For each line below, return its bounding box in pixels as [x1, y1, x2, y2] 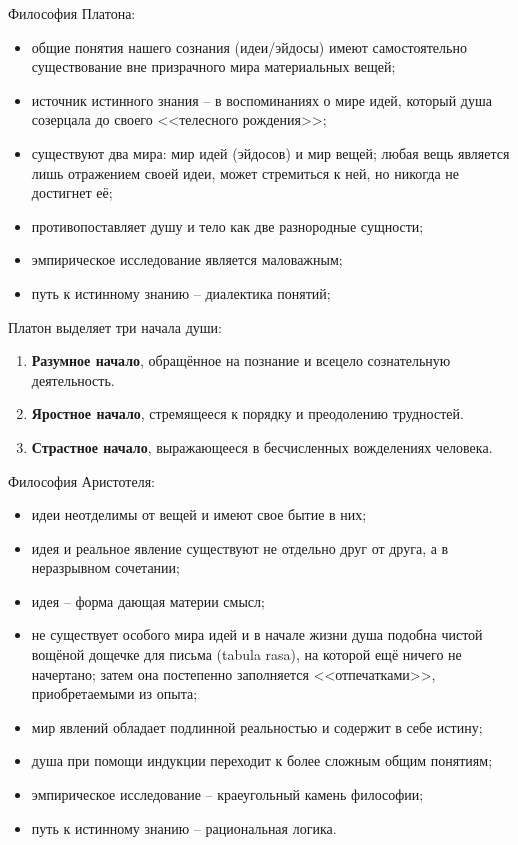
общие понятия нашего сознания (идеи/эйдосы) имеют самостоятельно [31, 36, 467, 57]
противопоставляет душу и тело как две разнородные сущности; [31, 215, 424, 236]
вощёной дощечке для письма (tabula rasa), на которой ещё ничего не [31, 644, 462, 665]
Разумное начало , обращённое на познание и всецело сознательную [31, 350, 451, 371]
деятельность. [31, 369, 115, 390]
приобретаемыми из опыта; [31, 683, 198, 704]
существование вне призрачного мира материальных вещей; [31, 56, 396, 77]
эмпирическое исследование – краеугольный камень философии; [31, 784, 424, 805]
